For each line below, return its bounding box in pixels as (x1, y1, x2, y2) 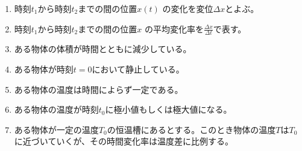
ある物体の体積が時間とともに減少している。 (14, 43, 192, 55)
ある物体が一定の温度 (14, 123, 99, 135)
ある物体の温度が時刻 (14, 103, 99, 116)
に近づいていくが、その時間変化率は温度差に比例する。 (14, 135, 234, 147)
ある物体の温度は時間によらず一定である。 (14, 83, 183, 95)
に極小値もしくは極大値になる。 (105, 103, 232, 116)
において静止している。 (92, 63, 184, 75)
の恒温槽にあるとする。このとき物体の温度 (107, 123, 276, 135)
